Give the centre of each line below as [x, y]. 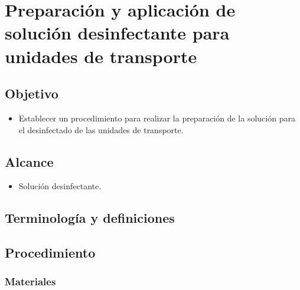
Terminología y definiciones [90, 218]
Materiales [30, 281]
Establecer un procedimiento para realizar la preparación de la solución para [157, 118]
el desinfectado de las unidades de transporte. [101, 129]
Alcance [29, 161]
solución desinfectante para [117, 33]
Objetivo [32, 93]
